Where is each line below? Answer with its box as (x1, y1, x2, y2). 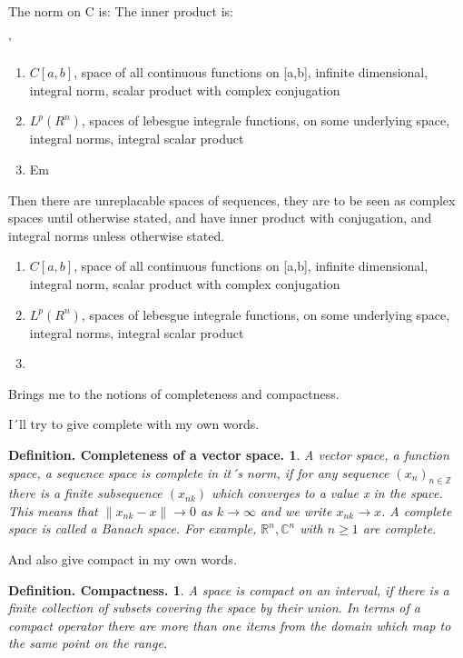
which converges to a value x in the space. (212, 484, 443, 503)
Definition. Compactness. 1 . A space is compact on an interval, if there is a (8, 580, 449, 599)
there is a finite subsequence (8, 484, 163, 503)
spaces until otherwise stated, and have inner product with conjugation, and (8, 208, 432, 227)
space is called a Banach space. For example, (8, 519, 257, 538)
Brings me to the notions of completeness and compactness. (8, 384, 340, 403)
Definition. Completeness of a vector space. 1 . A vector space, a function (8, 444, 449, 464)
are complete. (362, 519, 437, 538)
